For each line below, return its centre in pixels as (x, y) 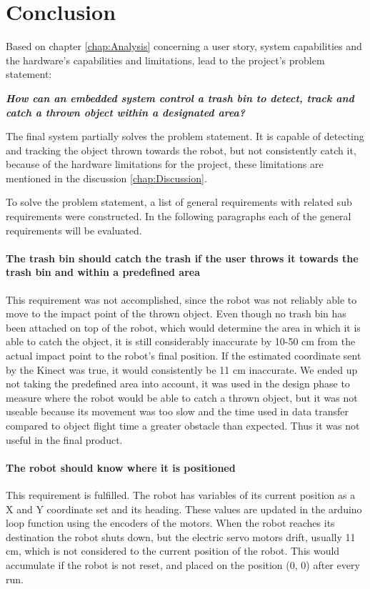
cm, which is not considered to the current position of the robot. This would (173, 551)
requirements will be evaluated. (74, 230)
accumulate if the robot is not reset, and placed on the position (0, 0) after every (183, 564)
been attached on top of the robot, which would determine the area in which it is (183, 327)
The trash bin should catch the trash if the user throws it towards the (182, 258)
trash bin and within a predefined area (103, 272)
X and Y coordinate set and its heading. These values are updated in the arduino (184, 509)
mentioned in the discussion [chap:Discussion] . (106, 178)
